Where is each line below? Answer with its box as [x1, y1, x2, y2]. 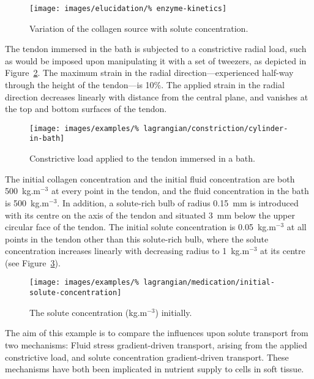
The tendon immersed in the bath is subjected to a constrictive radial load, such [5, 42, 307, 55]
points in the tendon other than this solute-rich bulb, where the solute [5, 232, 269, 245]
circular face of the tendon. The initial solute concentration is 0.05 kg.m [5, 220, 276, 233]
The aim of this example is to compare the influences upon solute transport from [5, 326, 308, 339]
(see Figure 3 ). [5, 256, 61, 269]
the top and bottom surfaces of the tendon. [5, 102, 167, 115]
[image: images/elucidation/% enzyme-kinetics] [29, 4, 227, 13]
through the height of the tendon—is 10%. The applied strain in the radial [5, 78, 285, 91]
